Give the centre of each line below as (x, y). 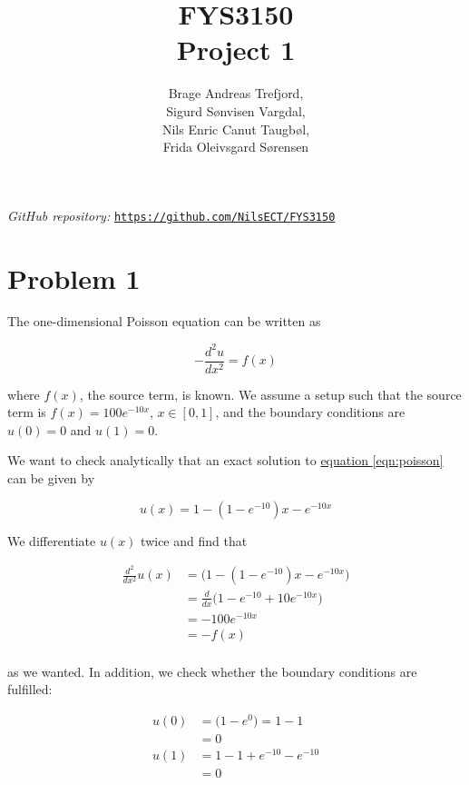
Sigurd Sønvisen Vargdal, (236, 110)
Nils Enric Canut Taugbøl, (236, 129)
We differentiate (52, 540)
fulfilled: (30, 689)
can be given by (51, 478)
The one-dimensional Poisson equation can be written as (164, 321)
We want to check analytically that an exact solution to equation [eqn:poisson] (225, 460)
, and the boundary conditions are (310, 412)
